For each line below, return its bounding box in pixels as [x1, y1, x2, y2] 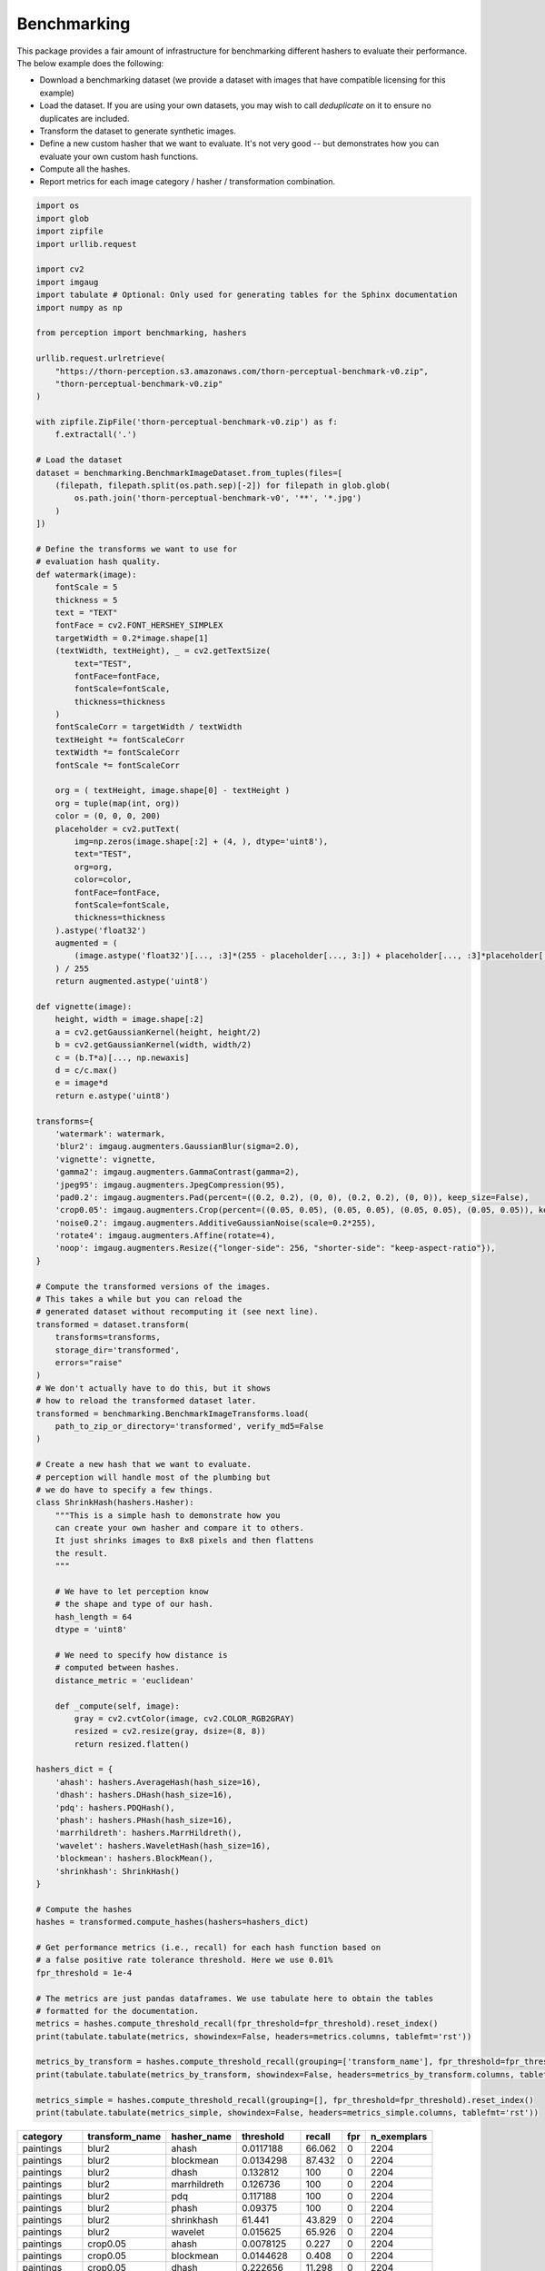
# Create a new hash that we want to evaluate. [35, 1459, 252, 1470]
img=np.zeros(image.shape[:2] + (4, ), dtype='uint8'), [74, 836, 329, 847]
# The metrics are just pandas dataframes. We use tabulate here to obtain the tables [35, 1993, 434, 2003]
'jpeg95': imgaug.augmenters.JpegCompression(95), [54, 1179, 285, 1190]
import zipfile [35, 226, 104, 236]
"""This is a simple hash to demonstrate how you [54, 1510, 281, 1521]
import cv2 [35, 264, 84, 274]
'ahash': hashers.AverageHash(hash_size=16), [54, 1777, 262, 1787]
